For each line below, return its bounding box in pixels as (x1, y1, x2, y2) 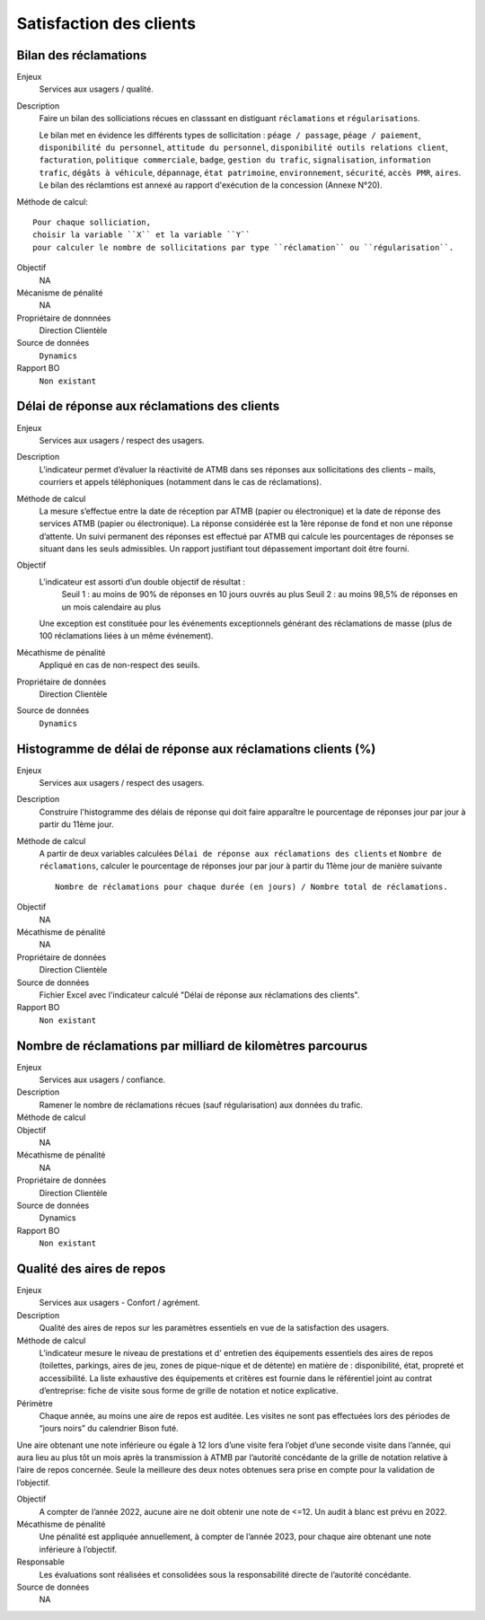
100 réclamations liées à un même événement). (39, 630, 214, 641)
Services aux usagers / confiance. (39, 1074, 166, 1085)
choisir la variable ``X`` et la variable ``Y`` (32, 230, 251, 240)
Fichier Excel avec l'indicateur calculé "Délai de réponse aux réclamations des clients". (39, 989, 360, 1000)
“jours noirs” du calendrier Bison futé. (39, 1423, 179, 1434)
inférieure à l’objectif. (39, 1544, 117, 1554)
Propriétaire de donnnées (16, 313, 111, 323)
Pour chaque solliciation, (32, 216, 152, 227)
